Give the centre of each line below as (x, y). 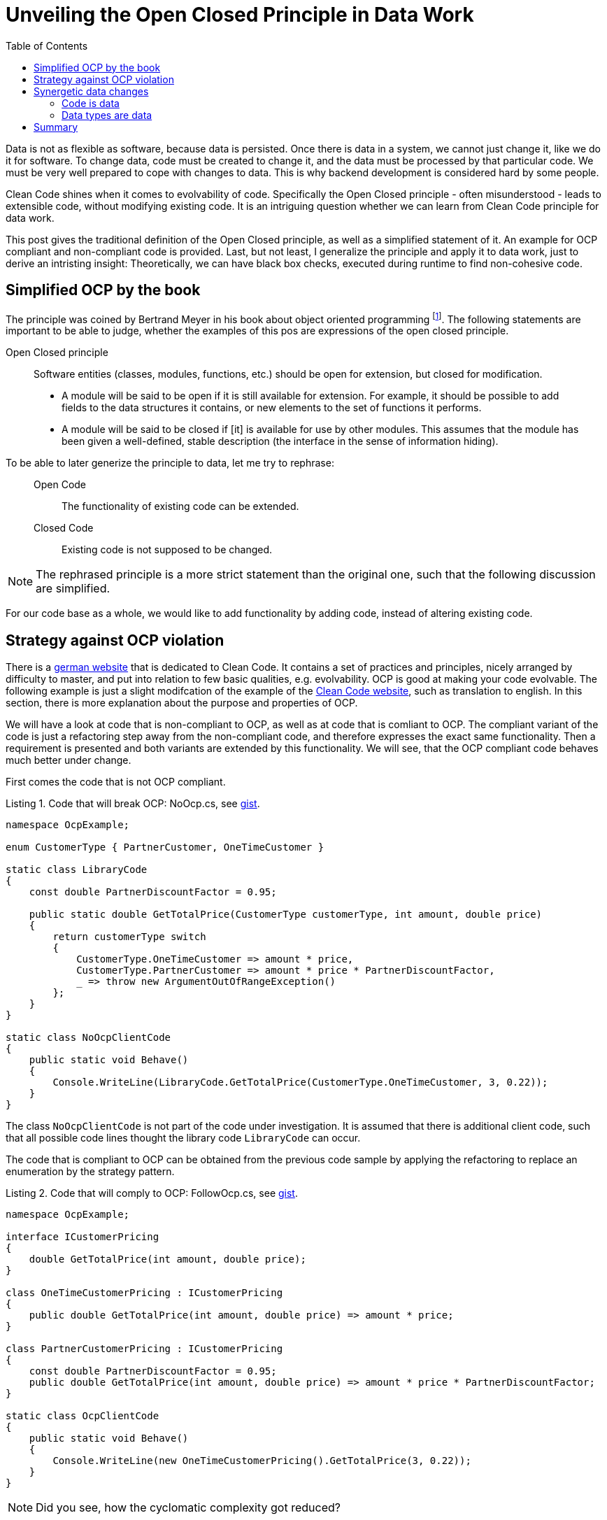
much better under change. (69, 760)
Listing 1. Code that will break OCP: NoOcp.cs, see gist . (133, 804)
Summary (56, 127)
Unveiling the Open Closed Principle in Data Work (240, 15)
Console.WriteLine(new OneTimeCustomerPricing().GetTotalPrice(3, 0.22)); (262, 1461)
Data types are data (107, 115)
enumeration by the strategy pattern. (90, 1172)
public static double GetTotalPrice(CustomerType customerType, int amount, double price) (286, 915)
